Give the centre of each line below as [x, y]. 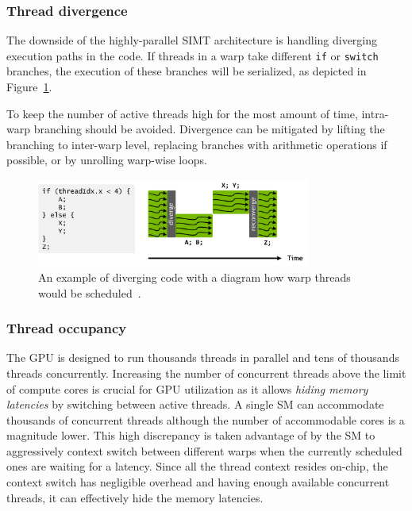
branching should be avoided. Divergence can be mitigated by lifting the [209, 129]
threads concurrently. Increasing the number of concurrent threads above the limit [206, 373]
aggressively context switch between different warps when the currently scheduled [204, 450]
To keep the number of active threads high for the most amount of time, [182, 113]
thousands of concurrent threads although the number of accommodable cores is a [206, 419]
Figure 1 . [29, 87]
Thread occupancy [67, 328]
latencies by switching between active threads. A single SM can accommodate [195, 404]
